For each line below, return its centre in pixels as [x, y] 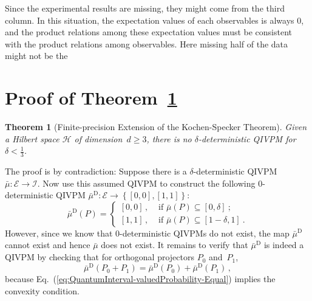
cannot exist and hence [48, 245]
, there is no [169, 138]
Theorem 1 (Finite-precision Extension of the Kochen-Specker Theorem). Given [156, 127]
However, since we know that [59, 233]
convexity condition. [42, 290]
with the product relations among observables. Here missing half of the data [147, 43]
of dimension [98, 138]
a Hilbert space [32, 138]
